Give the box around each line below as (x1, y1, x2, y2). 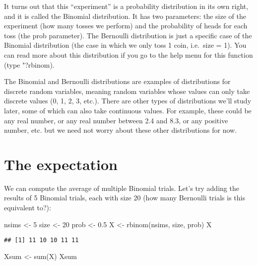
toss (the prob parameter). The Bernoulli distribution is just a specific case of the (4, 30, 252, 40)
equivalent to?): (4, 202, 51, 213)
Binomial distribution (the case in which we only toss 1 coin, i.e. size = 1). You (4, 40, 247, 50)
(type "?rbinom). (4, 59, 55, 70)
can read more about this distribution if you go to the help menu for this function (4, 49, 253, 60)
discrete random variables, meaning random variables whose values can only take (4, 86, 250, 96)
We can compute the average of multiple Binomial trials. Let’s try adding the (4, 182, 239, 193)
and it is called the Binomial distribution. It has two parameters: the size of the (4, 10, 246, 21)
